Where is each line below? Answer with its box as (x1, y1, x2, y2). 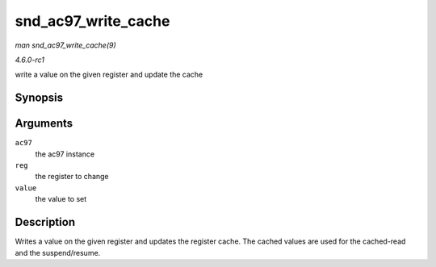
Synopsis (15, 91, 64, 105)
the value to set (35, 194, 87, 204)
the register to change (35, 172, 109, 181)
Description (15, 215, 76, 229)
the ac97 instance (35, 149, 95, 159)
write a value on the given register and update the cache (15, 69, 203, 80)
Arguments (15, 117, 73, 131)
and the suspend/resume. (15, 248, 101, 257)
